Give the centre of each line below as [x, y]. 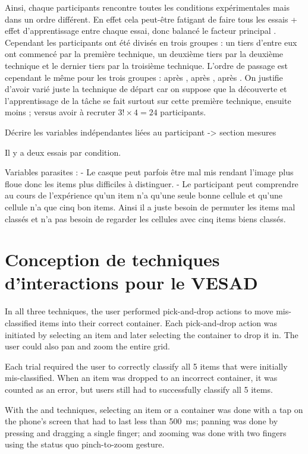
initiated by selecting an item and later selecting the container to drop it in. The [152, 334]
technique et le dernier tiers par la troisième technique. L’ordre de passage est [147, 65]
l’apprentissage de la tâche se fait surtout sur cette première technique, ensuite [148, 100]
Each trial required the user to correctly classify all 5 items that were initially [146, 366]
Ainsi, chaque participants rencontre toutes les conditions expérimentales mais [147, 7]
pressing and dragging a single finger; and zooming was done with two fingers [146, 432]
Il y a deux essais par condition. [63, 152]
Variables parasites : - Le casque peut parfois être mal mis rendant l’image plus [149, 172]
